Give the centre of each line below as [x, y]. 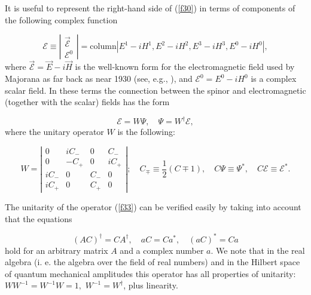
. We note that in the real [258, 250]
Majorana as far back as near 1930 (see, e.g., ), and [99, 78]
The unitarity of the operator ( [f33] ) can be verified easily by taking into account [153, 206]
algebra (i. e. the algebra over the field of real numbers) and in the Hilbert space [153, 262]
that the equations [39, 218]
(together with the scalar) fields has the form [87, 102]
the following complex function [61, 19]
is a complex [274, 78]
